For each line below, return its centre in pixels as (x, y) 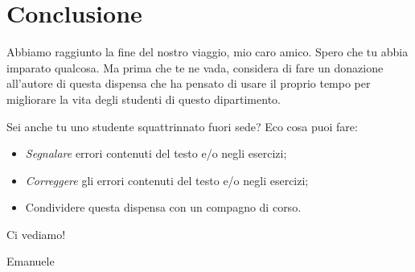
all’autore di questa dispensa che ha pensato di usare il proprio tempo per (189, 83)
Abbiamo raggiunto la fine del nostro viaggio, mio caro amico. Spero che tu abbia (207, 52)
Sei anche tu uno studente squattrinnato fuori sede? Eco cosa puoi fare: (182, 126)
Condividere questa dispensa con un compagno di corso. (163, 207)
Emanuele (31, 261)
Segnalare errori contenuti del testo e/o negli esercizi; (156, 153)
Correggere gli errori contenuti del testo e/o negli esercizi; (167, 180)
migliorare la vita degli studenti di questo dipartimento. (144, 99)
